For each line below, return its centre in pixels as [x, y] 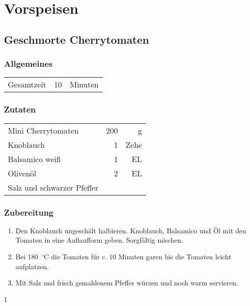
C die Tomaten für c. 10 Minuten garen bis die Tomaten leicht [138, 256]
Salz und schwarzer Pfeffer [53, 187]
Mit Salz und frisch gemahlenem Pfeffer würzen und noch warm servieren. [127, 283]
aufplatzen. [32, 266]
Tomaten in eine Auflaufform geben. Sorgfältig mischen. [99, 240]
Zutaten [20, 109]
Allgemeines [28, 64]
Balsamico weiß [34, 159]
